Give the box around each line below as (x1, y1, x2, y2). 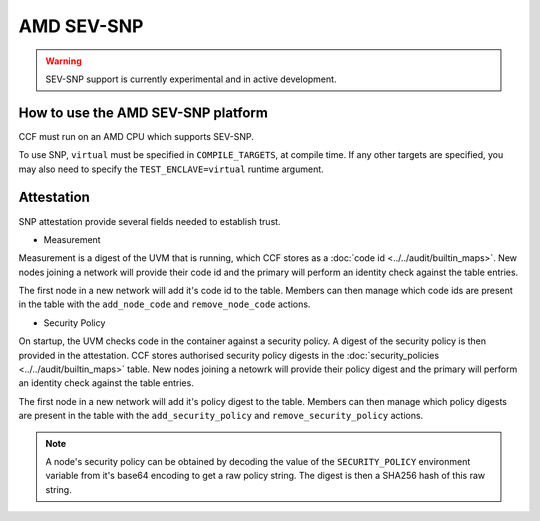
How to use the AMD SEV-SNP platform (18, 104, 269, 121)
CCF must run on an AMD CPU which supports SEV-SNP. (18, 130, 255, 142)
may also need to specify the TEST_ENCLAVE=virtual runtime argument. (18, 163, 324, 175)
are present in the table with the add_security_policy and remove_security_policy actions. (18, 410, 424, 422)
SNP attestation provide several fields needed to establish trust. (18, 215, 281, 227)
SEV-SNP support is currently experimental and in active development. (45, 73, 337, 85)
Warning (45, 55, 82, 67)
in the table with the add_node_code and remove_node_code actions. (18, 298, 311, 310)
